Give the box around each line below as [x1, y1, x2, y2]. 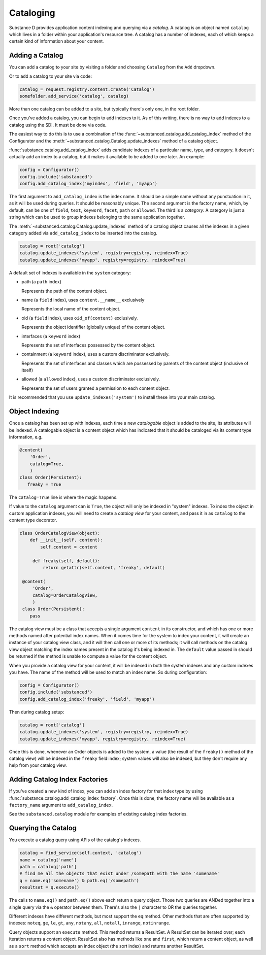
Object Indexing [9, 407, 59, 416]
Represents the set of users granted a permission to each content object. [21, 385, 170, 391]
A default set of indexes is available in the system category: [9, 270, 131, 275]
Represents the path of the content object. [21, 288, 108, 294]
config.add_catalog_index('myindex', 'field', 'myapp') [19, 181, 158, 187]
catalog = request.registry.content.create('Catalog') [19, 86, 155, 92]
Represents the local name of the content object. [21, 306, 121, 312]
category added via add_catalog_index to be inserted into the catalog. [9, 230, 158, 236]
